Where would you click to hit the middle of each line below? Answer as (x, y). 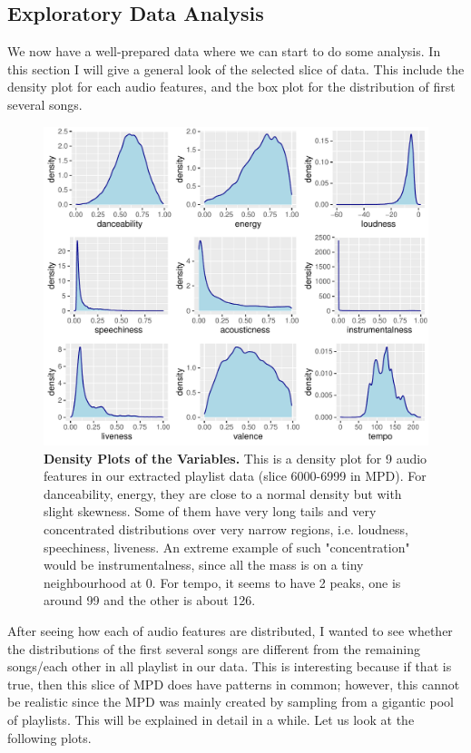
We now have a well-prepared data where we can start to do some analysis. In (224, 51)
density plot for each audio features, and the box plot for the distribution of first (231, 87)
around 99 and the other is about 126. (150, 600)
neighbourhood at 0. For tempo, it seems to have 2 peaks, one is (222, 582)
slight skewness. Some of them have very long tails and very (210, 511)
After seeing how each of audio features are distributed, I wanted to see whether (230, 631)
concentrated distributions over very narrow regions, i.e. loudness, (226, 529)
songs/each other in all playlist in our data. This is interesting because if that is (230, 666)
